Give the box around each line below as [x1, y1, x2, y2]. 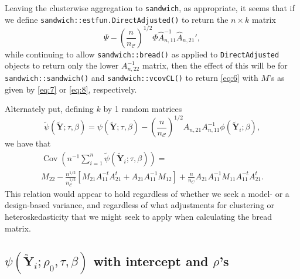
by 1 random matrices [103, 103, 182, 115]
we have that [5, 137, 51, 149]
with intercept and [93, 251, 209, 270]
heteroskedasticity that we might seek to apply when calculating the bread [5, 210, 272, 223]
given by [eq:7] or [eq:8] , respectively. [5, 83, 137, 95]
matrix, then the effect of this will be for [142, 59, 288, 72]
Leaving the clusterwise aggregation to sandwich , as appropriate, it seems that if [5, 2, 295, 13]
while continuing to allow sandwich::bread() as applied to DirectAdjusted [5, 47, 279, 60]
